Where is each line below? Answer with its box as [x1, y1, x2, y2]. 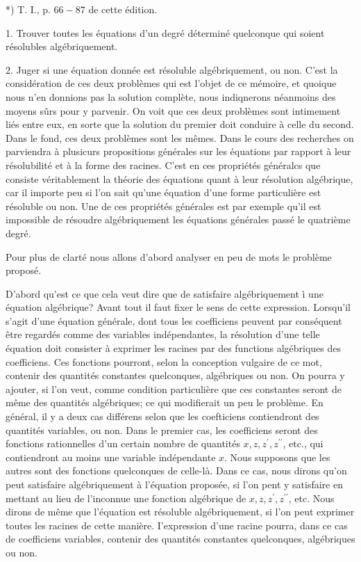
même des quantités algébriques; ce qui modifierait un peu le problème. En [6, 395, 324, 410]
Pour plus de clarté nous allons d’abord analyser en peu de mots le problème [6, 249, 332, 264]
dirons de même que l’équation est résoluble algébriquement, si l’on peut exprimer [6, 504, 355, 519]
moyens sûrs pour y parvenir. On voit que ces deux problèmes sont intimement [6, 103, 341, 118]
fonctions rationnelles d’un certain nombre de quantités [6, 436, 240, 451]
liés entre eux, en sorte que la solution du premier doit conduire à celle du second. [6, 117, 354, 131]
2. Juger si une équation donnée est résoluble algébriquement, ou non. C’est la [6, 62, 338, 77]
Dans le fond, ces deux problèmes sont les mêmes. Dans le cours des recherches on [6, 130, 354, 145]
